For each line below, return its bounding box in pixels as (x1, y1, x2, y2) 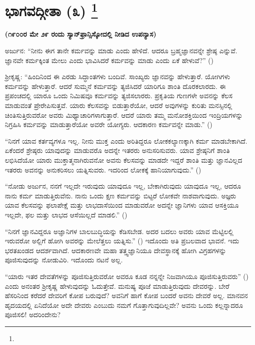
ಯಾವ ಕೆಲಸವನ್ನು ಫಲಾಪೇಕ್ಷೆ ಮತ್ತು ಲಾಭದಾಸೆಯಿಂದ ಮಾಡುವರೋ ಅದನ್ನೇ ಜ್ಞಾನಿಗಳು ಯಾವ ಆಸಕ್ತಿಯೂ (5, 200, 239, 210)
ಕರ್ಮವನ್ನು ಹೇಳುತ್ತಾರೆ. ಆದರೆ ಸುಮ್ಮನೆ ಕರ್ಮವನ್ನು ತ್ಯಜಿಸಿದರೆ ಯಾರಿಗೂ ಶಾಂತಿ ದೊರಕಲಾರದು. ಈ (5, 81, 226, 91)
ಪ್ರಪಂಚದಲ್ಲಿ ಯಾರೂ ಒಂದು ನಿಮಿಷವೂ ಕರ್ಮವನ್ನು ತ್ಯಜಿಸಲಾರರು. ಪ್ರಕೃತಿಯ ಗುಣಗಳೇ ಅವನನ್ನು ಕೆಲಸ (5, 90, 233, 101)
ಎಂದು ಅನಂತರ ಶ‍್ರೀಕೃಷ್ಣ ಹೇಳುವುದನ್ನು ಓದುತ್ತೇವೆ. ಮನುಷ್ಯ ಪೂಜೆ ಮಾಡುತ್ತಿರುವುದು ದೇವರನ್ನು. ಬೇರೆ (5, 280, 230, 291)
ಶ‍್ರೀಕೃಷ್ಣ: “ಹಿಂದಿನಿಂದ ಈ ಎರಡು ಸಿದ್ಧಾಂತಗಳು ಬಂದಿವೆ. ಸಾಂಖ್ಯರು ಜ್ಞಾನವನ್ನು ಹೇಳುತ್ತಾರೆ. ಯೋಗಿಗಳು (5, 71, 230, 82)
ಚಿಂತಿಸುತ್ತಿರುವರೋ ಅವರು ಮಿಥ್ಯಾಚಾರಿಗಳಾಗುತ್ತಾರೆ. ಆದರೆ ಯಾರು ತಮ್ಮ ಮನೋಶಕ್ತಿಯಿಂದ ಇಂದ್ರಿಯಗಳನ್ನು (5, 109, 243, 120)
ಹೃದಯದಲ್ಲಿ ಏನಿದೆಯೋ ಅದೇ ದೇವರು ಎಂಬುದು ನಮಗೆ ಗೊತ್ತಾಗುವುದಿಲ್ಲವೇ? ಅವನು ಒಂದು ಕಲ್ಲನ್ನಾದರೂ (5, 300, 243, 310)
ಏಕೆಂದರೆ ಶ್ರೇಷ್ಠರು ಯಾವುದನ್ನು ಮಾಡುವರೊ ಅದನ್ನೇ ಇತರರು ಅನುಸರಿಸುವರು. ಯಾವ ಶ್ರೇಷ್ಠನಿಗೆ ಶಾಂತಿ (5, 145, 230, 155)
